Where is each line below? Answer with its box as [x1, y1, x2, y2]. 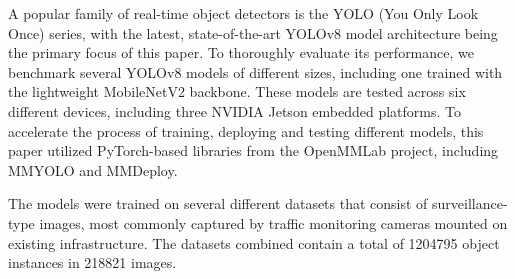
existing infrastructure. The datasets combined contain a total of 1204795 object [8, 232, 500, 253]
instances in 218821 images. [8, 252, 177, 273]
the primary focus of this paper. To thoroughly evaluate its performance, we [8, 42, 474, 63]
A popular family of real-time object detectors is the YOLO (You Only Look [8, 3, 479, 23]
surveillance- [432, 193, 508, 214]
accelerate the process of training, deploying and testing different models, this [8, 120, 484, 141]
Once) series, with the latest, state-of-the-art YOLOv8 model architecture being [8, 22, 498, 43]
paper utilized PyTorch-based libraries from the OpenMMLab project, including [8, 140, 499, 161]
